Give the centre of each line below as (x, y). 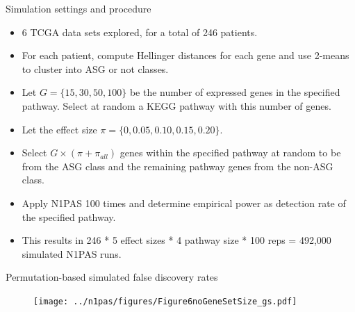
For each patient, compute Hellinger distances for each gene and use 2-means (185, 55)
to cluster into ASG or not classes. (95, 68)
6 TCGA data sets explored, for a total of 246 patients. (140, 32)
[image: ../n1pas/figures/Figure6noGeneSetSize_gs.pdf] (165, 301)
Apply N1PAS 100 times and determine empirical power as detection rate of (184, 203)
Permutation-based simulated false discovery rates (112, 277)
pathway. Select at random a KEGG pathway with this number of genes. (176, 105)
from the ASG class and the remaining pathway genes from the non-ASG (177, 166)
